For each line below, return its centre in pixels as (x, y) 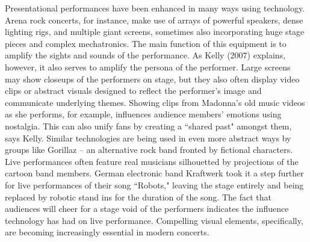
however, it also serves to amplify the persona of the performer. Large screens (148, 67)
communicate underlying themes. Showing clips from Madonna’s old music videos (155, 102)
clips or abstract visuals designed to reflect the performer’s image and (133, 91)
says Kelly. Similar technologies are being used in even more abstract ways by (148, 138)
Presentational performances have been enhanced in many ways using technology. (155, 8)
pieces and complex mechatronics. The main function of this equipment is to (146, 43)
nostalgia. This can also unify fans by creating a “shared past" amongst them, (148, 126)
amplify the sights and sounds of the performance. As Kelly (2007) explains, (145, 55)
